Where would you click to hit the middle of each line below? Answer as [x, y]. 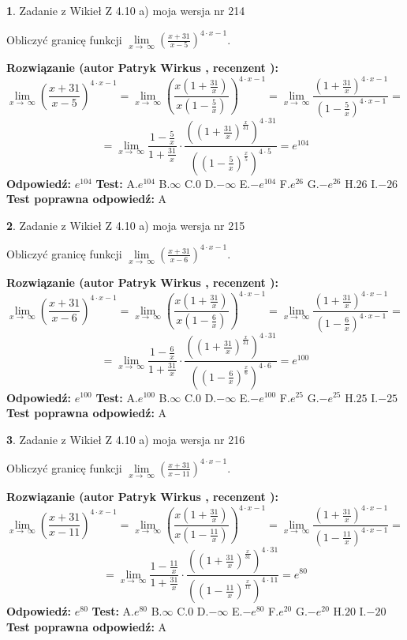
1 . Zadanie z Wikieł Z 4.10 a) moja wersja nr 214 [126, 10]
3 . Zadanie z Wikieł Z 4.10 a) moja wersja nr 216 [126, 439]
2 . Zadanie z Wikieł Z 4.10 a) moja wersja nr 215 [126, 225]
